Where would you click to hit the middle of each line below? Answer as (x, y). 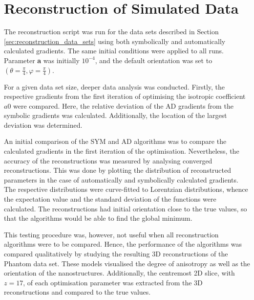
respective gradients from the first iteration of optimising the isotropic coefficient (125, 96)
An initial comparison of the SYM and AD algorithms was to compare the (115, 141)
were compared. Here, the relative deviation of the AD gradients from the (123, 105)
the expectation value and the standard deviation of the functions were (110, 199)
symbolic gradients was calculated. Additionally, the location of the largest (116, 115)
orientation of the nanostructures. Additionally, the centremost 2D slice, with (119, 273)
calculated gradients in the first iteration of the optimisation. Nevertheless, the (122, 151)
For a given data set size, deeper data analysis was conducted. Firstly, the (115, 86)
